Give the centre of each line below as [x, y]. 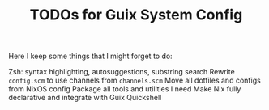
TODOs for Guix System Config [136, 15]
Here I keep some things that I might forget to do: [90, 56]
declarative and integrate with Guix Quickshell [85, 98]
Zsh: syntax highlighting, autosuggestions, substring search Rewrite [122, 72]
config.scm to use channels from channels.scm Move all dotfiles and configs [134, 80]
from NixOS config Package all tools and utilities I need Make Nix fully [125, 89]
